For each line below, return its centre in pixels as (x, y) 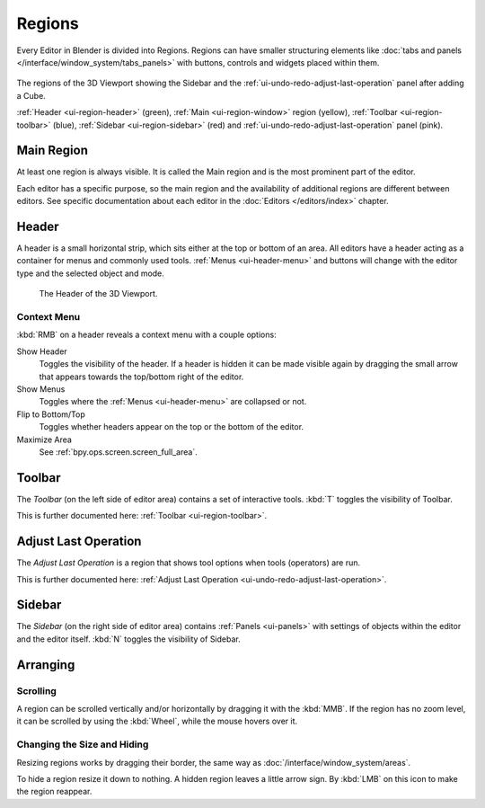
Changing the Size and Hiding (83, 744)
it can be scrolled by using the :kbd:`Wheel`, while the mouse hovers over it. (157, 721)
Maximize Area (44, 440)
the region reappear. (54, 792)
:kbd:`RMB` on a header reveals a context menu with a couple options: (147, 335)
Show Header (42, 351)
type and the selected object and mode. (91, 273)
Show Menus (41, 389)
